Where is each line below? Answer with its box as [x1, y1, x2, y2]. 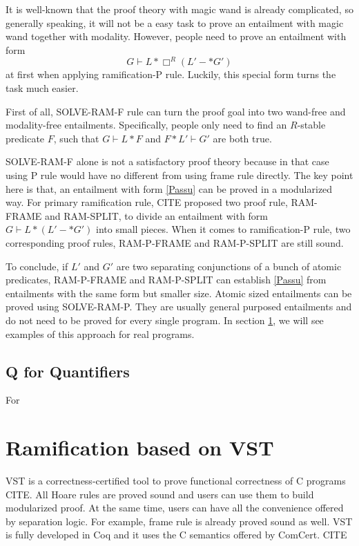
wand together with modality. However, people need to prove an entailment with [6, 29, 347, 44]
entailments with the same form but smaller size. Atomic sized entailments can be [6, 285, 352, 300]
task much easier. [6, 81, 79, 95]
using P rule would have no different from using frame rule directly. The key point [6, 168, 353, 182]
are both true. [213, 131, 272, 145]
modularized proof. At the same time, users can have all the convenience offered [6, 500, 344, 515]
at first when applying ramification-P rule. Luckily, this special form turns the [6, 67, 336, 82]
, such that [53, 131, 99, 145]
